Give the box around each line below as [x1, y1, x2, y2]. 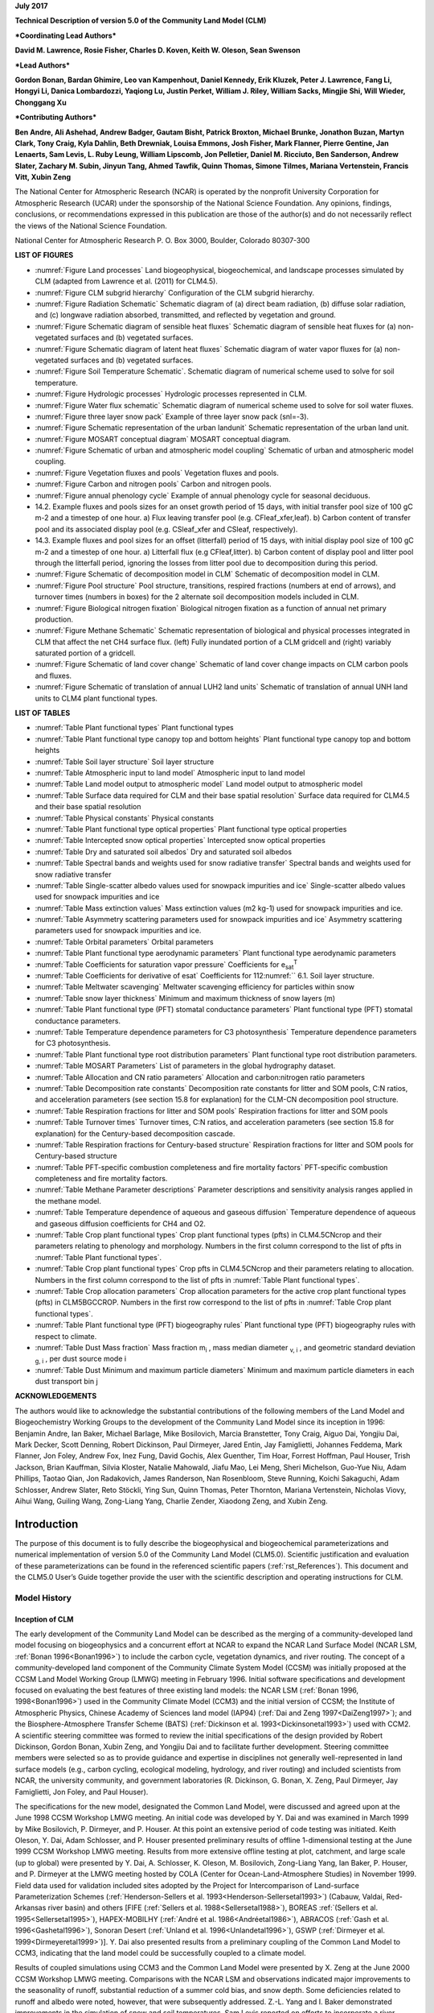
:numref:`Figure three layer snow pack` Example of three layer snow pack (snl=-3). [35, 411, 309, 421]
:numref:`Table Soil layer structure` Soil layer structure [35, 757, 215, 767]
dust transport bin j [35, 1377, 98, 1387]
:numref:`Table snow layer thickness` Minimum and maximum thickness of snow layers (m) [35, 993, 336, 1002]
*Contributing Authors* [14, 113, 97, 122]
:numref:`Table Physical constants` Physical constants [35, 813, 215, 823]
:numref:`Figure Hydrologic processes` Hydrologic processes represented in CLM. [35, 389, 307, 399]
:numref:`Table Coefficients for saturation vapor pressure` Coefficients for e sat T [35, 958, 297, 971]
